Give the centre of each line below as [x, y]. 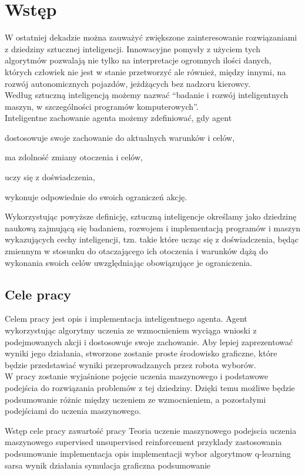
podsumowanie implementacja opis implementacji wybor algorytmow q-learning [148, 453]
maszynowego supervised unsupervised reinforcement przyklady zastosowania [143, 442]
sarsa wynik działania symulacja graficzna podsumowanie [108, 465]
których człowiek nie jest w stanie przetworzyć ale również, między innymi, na [145, 71]
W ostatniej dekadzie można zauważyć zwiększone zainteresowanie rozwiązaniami [151, 37]
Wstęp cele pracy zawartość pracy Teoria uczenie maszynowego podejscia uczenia [151, 430]
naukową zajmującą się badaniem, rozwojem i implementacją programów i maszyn [153, 228]
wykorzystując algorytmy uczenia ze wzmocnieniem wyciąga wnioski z [131, 330]
